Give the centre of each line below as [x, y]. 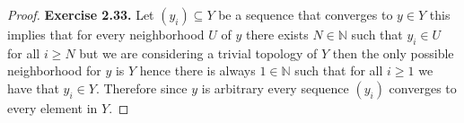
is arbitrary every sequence [275, 88]
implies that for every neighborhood [106, 34]
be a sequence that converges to [306, 14]
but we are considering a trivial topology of [198, 53]
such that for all [339, 70]
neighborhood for [54, 70]
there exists [277, 34]
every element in [53, 107]
